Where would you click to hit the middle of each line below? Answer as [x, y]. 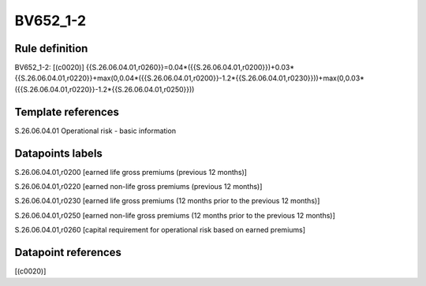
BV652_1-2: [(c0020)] [49, 68]
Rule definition [51, 48]
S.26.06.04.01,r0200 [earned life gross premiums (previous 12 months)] [131, 172]
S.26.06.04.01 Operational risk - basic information [95, 131]
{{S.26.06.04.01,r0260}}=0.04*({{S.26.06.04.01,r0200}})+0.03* [190, 68]
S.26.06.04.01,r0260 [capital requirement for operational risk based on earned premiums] [160, 230]
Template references [67, 111]
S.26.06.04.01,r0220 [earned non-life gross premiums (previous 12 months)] [138, 187]
